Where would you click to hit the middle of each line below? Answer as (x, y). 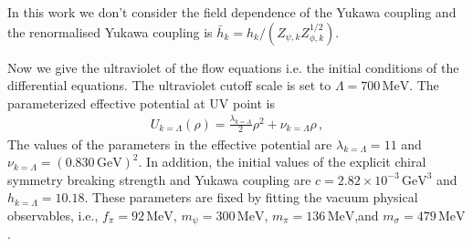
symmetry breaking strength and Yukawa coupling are (159, 179)
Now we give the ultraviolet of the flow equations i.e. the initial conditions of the (233, 67)
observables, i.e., (53, 215)
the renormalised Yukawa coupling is (110, 31)
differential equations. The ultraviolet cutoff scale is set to (169, 85)
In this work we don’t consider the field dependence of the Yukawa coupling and (232, 12)
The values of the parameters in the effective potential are (170, 143)
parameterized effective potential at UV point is (141, 102)
